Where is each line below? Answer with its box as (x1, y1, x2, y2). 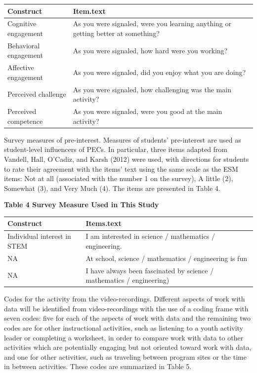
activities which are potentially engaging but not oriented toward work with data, (4, 342, 252, 352)
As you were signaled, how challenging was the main (73, 84, 231, 94)
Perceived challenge (7, 89, 66, 99)
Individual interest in (7, 231, 71, 241)
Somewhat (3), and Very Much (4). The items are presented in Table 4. (4, 183, 220, 193)
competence (7, 115, 43, 126)
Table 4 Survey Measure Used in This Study (4, 199, 159, 210)
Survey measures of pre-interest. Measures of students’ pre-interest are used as (4, 134, 241, 145)
